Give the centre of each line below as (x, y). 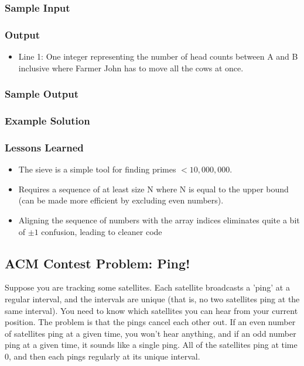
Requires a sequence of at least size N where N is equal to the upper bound (153, 189)
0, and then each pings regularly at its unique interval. (103, 356)
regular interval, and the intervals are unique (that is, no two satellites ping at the (152, 298)
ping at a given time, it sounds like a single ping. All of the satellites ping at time (151, 345)
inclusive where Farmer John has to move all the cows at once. (131, 68)
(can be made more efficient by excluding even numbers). (121, 200)
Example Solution (47, 121)
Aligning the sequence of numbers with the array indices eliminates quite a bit (159, 220)
